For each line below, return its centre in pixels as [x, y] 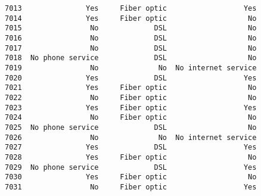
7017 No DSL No [131, 48]
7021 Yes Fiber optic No [131, 88]
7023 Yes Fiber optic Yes [131, 108]
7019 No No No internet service [131, 68]
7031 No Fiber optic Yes [131, 187]
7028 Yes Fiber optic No [131, 157]
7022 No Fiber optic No [131, 97]
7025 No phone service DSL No [131, 127]
